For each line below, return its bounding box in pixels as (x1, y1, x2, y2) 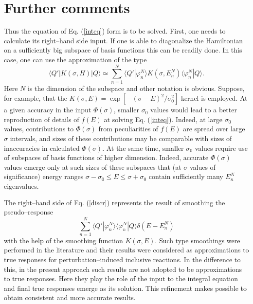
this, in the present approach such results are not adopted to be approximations (4, 264, 242, 274)
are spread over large (183, 124, 245, 134)
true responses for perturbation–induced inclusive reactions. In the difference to (4, 254, 241, 265)
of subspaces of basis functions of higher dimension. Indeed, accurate (4, 152, 209, 162)
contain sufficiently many (148, 171, 223, 181)
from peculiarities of (98, 124, 159, 134)
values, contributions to (4, 124, 74, 134)
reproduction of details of (4, 114, 79, 124)
